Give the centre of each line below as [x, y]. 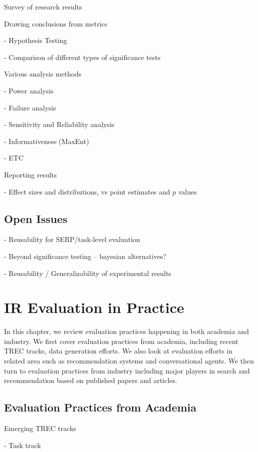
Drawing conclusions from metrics [56, 23]
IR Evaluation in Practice [94, 307]
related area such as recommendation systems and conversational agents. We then [129, 361]
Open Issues [36, 218]
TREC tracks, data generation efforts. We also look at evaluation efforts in [118, 351]
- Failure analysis [30, 107]
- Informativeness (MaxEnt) [47, 141]
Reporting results [30, 174]
